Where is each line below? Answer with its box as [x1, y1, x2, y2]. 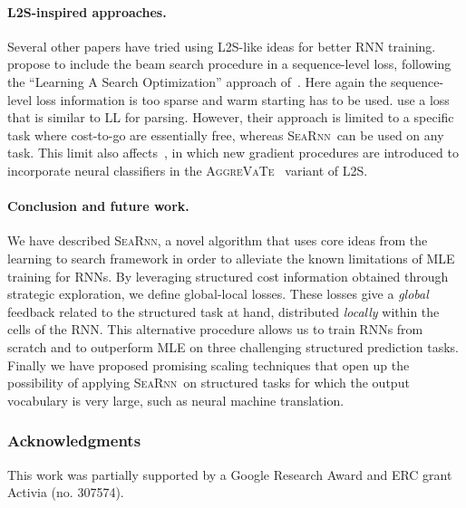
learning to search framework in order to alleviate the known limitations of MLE [7, 248, 455, 267]
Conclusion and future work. [7, 196, 189, 216]
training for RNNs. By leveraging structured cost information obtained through [7, 266, 449, 285]
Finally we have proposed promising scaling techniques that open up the [7, 355, 410, 374]
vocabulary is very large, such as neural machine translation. [7, 390, 345, 409]
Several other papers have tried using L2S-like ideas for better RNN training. [7, 36, 436, 55]
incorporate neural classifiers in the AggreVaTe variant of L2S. [7, 160, 368, 179]
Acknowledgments [7, 429, 141, 452]
